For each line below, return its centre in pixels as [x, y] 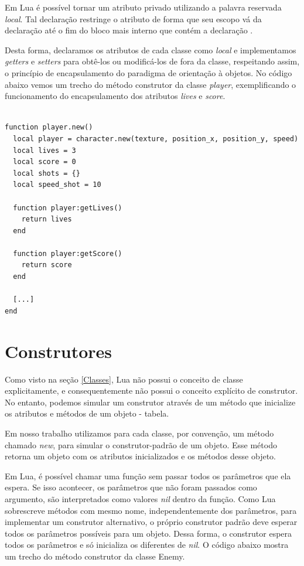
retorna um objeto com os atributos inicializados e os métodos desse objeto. [141, 456]
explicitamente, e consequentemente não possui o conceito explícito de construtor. [151, 391]
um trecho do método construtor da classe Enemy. [95, 556]
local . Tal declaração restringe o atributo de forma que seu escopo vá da [133, 18]
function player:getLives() [68, 208]
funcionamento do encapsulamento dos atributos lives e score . [115, 96]
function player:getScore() [68, 253]
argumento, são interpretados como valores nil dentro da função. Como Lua [140, 498]
